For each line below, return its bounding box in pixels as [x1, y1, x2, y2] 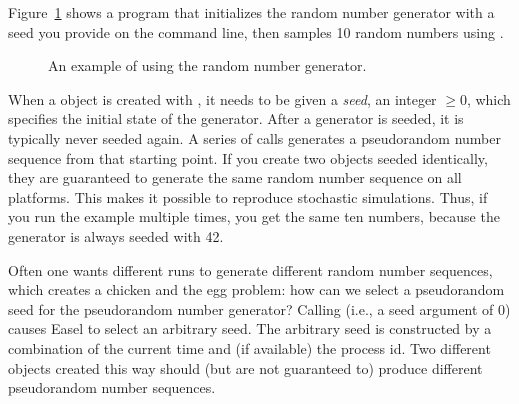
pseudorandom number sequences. [8, 377, 216, 398]
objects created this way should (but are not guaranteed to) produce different [8, 357, 483, 378]
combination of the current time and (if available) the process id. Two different [8, 337, 491, 358]
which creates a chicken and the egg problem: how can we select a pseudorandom [8, 279, 505, 300]
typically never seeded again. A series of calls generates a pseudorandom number [8, 127, 501, 148]
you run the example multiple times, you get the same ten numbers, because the [8, 206, 500, 227]
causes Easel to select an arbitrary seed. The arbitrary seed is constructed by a [8, 318, 492, 339]
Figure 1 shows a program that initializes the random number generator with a [8, 2, 495, 22]
